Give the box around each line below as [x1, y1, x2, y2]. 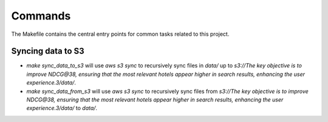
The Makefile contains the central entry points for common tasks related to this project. [11, 30, 230, 38]
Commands [11, 9, 71, 22]
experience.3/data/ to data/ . [26, 104, 97, 112]
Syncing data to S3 [11, 46, 84, 56]
